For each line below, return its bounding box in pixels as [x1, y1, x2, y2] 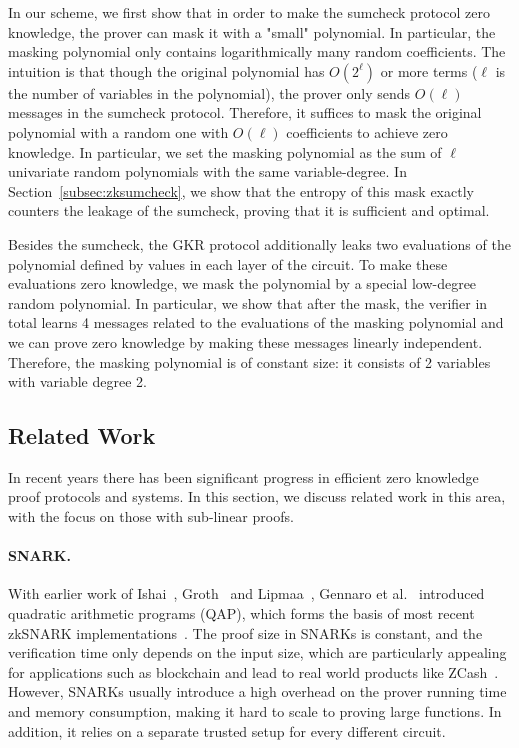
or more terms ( [380, 60, 478, 81]
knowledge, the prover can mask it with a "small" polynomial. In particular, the [8, 21, 496, 42]
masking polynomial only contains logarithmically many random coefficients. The [8, 41, 506, 62]
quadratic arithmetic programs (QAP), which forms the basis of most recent [8, 603, 475, 624]
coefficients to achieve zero [286, 121, 448, 142]
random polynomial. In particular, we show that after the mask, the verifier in [8, 292, 488, 313]
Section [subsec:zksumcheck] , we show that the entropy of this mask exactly [8, 180, 474, 201]
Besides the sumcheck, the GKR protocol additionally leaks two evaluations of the [8, 233, 511, 254]
